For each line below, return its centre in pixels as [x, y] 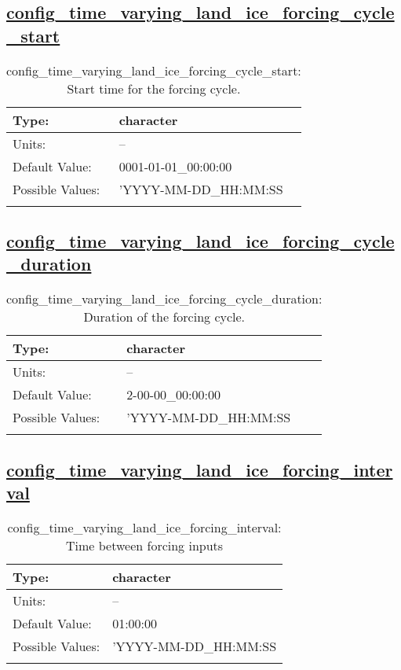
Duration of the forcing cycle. [164, 317]
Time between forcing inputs [144, 545]
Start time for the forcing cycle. [154, 88]
